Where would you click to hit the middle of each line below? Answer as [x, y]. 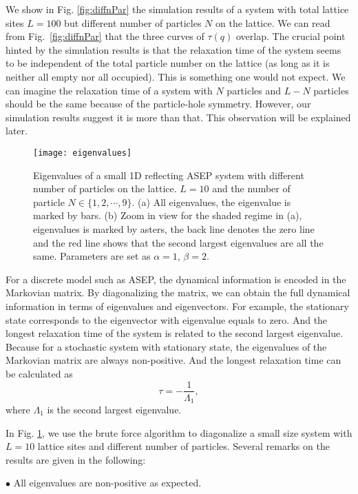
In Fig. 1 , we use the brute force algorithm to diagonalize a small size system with [179, 432]
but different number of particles [133, 22]
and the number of [251, 188]
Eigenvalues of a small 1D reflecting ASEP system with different [169, 175]
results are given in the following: [76, 459]
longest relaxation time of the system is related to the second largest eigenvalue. [175, 333]
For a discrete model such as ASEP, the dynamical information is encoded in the [176, 279]
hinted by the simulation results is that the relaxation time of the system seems [173, 49]
